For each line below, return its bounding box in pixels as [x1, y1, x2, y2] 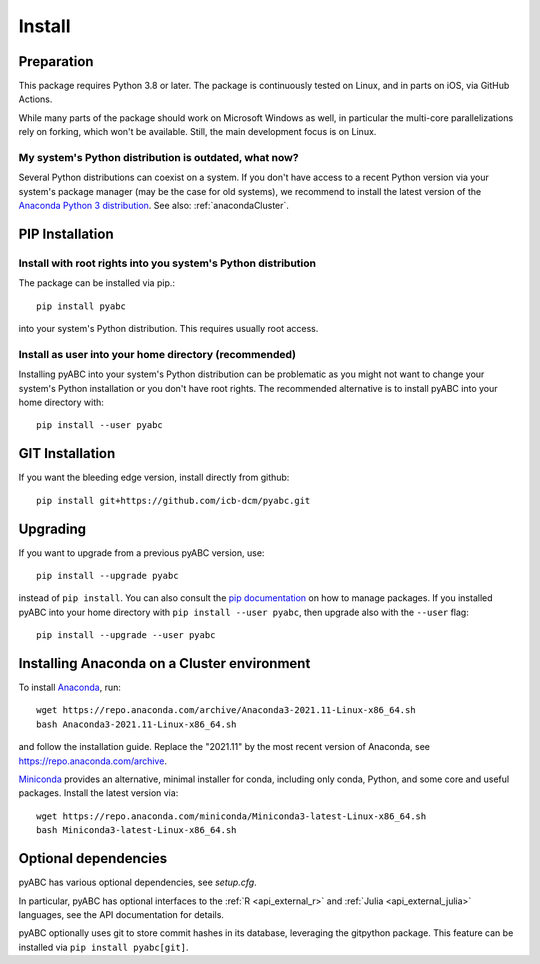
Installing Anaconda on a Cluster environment [18, 655, 311, 672]
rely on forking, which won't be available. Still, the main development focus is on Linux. [18, 126, 377, 138]
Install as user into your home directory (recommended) [18, 347, 297, 361]
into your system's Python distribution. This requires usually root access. [18, 323, 319, 335]
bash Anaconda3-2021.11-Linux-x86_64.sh [36, 718, 237, 730]
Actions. [18, 93, 53, 105]
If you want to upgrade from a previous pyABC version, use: [18, 546, 265, 559]
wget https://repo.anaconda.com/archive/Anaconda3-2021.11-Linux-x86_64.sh [36, 705, 416, 716]
